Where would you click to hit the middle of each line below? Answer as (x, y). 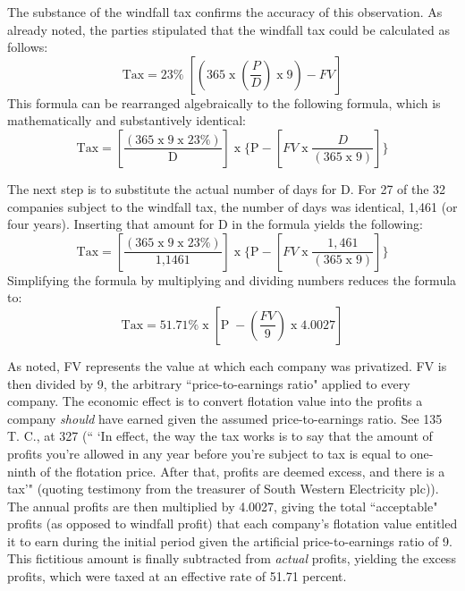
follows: (28, 47)
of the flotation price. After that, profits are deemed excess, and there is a (242, 471)
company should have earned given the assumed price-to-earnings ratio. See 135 (225, 418)
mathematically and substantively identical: (127, 120)
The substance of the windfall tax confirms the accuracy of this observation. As (225, 12)
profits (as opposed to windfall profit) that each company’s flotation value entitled (232, 523)
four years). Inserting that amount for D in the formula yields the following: (215, 224)
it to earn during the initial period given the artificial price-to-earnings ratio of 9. (230, 540)
